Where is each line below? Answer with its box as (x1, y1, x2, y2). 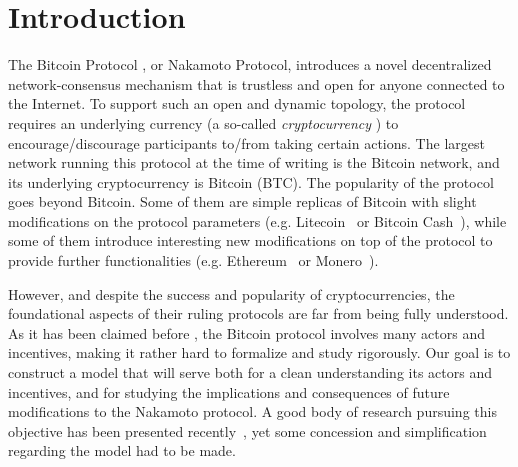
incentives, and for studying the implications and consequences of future (8, 381, 450, 402)
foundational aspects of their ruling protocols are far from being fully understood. (8, 303, 509, 324)
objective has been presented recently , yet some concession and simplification (8, 420, 487, 441)
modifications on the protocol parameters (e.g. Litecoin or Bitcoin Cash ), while (8, 210, 507, 231)
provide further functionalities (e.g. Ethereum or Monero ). (8, 250, 379, 271)
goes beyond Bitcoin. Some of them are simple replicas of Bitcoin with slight (8, 191, 477, 212)
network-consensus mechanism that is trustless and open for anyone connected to (8, 73, 505, 94)
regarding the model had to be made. (8, 440, 236, 461)
